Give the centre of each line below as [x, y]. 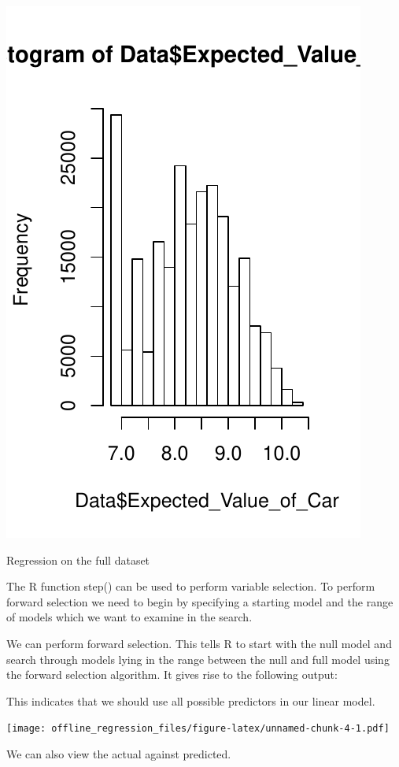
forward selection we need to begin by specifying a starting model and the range [200, 601]
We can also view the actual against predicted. [119, 754]
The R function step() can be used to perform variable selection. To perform [191, 586]
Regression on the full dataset [78, 560]
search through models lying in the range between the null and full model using [198, 659]
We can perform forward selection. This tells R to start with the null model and [199, 643]
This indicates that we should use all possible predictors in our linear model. [191, 700]
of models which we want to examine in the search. [129, 617]
